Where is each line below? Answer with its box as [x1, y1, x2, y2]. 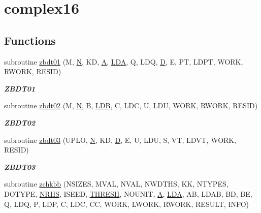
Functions [4, 32, 56, 48]
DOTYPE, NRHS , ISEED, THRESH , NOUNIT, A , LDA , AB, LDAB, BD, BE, [4, 188, 252, 199]
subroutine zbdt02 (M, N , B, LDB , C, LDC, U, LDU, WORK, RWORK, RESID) [4, 100, 258, 111]
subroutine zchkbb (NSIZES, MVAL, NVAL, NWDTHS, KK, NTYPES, [4, 178, 229, 189]
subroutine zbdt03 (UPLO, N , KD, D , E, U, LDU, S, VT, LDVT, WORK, [4, 134, 237, 145]
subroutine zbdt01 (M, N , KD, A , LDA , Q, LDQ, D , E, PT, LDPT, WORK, [4, 56, 243, 67]
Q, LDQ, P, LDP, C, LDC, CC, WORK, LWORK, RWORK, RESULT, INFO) [4, 198, 249, 209]
